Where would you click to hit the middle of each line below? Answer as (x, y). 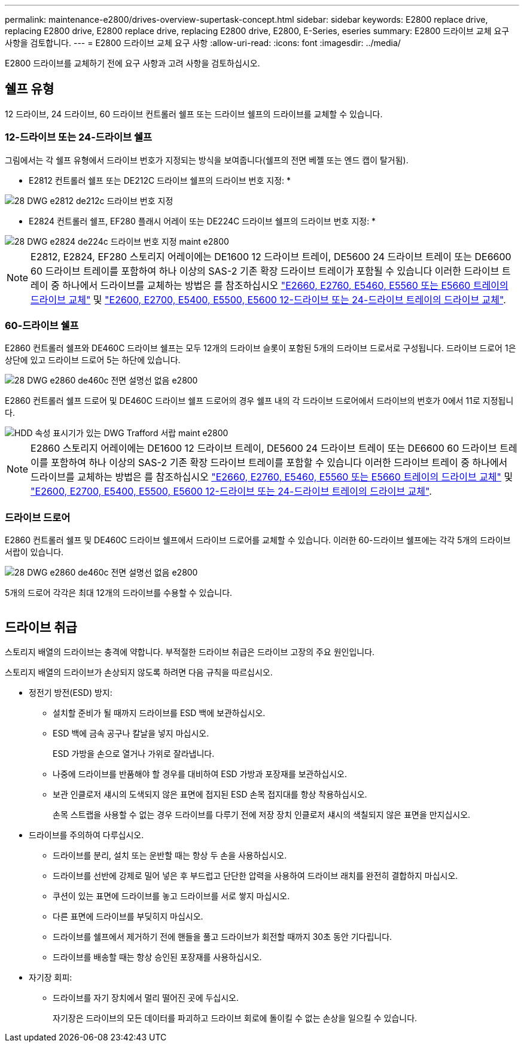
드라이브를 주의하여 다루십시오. (86, 835)
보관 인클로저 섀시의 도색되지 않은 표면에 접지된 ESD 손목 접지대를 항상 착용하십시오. (210, 794)
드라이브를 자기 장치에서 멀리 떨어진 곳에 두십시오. (146, 997)
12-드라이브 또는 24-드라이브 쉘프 (79, 137)
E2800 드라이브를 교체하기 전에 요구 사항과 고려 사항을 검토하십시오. (132, 63)
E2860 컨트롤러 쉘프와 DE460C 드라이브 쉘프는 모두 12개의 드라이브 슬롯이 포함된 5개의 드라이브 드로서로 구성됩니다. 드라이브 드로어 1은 (261, 348)
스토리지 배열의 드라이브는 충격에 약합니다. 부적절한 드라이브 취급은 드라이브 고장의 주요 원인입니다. (190, 652)
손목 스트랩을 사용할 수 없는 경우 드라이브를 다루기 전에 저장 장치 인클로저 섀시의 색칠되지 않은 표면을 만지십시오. (262, 814)
